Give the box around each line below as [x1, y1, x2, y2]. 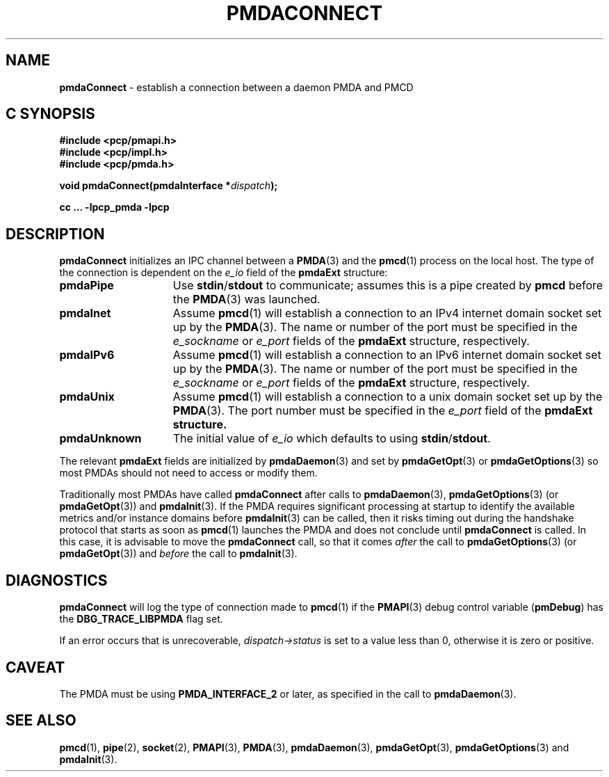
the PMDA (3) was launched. [172, 292, 320, 307]
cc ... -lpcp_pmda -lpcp [59, 201, 170, 214]
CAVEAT [6, 658, 65, 676]
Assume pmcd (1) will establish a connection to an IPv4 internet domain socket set [172, 306, 602, 321]
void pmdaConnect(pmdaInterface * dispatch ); [59, 179, 278, 192]
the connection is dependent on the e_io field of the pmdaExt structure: [59, 266, 388, 279]
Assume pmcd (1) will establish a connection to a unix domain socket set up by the [172, 390, 603, 404]
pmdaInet [59, 306, 111, 321]
